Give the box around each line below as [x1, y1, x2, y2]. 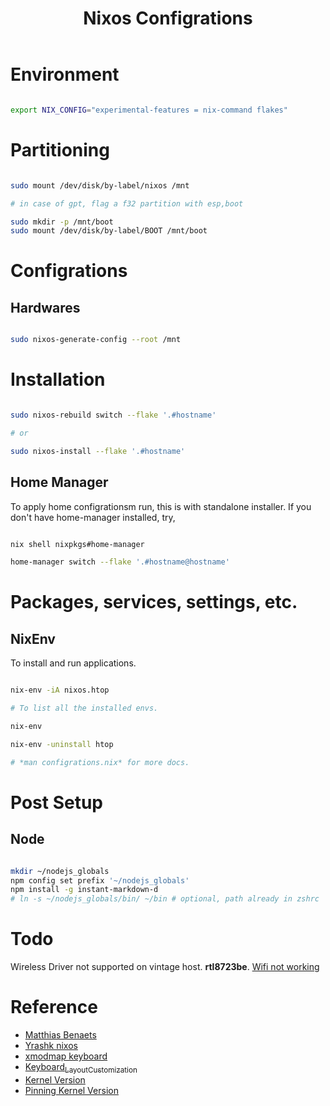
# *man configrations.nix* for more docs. [10, 757, 190, 767]
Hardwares [10, 299, 81, 316]
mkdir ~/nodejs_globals [10, 866, 110, 876]
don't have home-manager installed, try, [10, 511, 176, 523]
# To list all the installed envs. [10, 703, 159, 714]
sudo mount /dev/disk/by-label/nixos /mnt [10, 180, 190, 191]
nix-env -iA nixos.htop [10, 685, 110, 696]
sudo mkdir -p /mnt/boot [10, 217, 114, 227]
